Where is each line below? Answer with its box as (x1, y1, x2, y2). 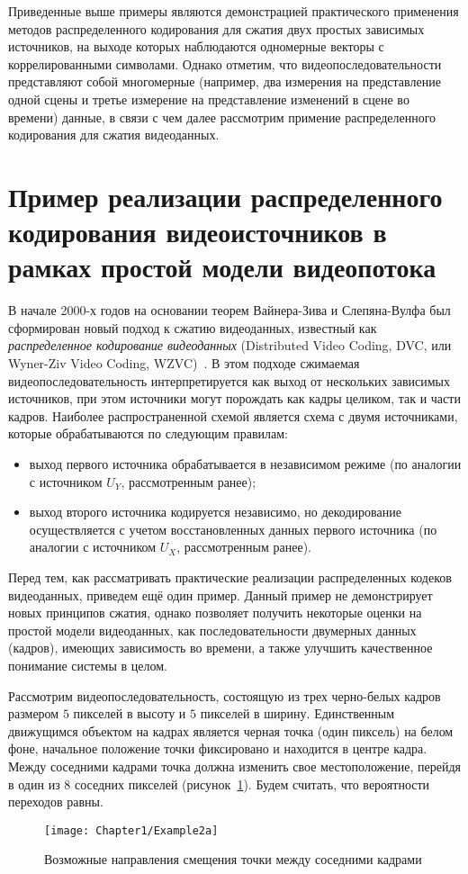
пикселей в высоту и (73, 704, 186, 723)
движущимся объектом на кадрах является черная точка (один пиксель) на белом (8, 721, 454, 740)
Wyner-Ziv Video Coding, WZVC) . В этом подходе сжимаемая (8, 354, 360, 373)
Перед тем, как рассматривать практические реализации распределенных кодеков (8, 567, 452, 586)
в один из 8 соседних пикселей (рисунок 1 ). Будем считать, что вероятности (8, 774, 430, 793)
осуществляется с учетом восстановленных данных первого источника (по (29, 519, 437, 538)
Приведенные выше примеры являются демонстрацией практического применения (8, 2, 459, 20)
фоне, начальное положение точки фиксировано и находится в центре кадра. (8, 739, 427, 758)
